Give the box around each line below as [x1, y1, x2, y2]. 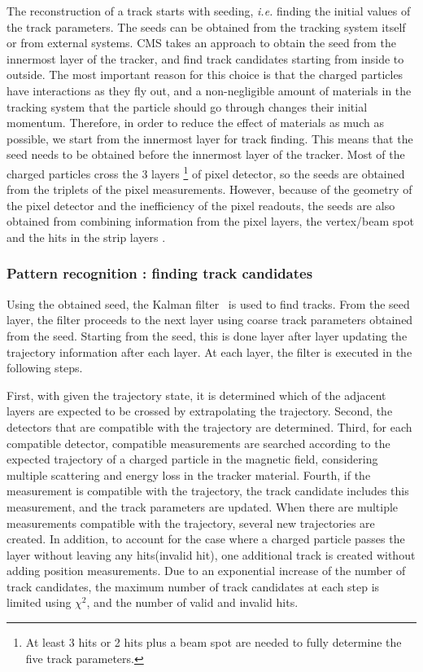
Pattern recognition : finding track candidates [7, 263, 313, 283]
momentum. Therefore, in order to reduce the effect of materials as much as [7, 114, 384, 131]
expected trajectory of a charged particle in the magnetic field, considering [7, 450, 378, 468]
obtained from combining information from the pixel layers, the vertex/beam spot [7, 213, 414, 230]
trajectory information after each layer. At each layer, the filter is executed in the [7, 343, 412, 360]
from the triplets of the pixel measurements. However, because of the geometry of [7, 181, 412, 198]
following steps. [7, 359, 83, 376]
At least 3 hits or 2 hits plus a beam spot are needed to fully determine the [25, 634, 402, 651]
